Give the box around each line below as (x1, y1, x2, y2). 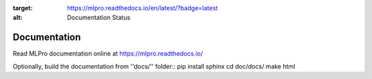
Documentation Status (67, 14, 131, 22)
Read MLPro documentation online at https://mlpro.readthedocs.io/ (12, 49, 203, 58)
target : (12, 4, 33, 12)
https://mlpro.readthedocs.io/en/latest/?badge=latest (67, 4, 218, 12)
